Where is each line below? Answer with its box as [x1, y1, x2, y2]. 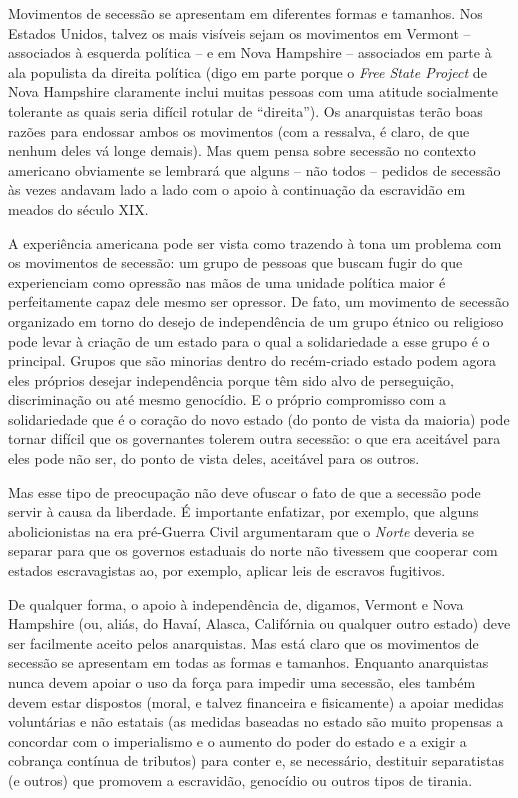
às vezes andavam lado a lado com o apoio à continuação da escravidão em [8, 179, 466, 200]
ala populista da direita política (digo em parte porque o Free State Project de [8, 61, 487, 82]
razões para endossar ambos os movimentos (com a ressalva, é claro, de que [8, 120, 470, 141]
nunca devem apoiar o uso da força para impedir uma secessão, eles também [8, 672, 476, 692]
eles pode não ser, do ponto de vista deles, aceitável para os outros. [8, 448, 420, 469]
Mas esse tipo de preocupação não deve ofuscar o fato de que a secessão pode [8, 481, 481, 502]
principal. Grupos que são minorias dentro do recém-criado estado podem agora [8, 350, 496, 371]
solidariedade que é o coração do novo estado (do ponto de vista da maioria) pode [8, 408, 510, 429]
